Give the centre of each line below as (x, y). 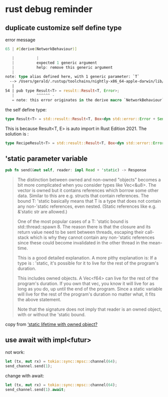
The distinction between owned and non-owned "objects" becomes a (89, 180)
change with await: (24, 375)
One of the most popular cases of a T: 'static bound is (73, 221)
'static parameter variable (46, 158)
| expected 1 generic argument (54, 63)
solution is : (17, 134)
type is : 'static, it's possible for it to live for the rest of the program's (88, 263)
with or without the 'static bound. (51, 315)
